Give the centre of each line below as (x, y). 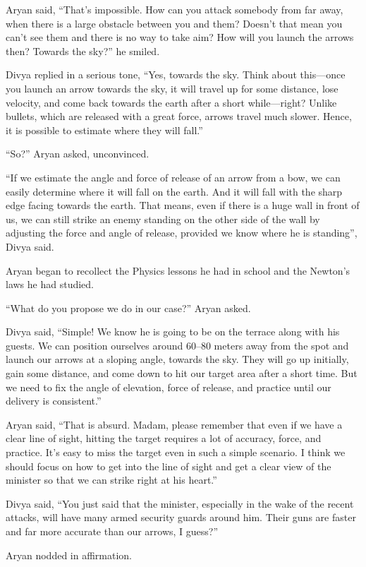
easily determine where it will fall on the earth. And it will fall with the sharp (174, 191)
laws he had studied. (50, 284)
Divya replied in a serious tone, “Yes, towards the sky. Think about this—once (176, 74)
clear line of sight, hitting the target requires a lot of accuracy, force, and (164, 438)
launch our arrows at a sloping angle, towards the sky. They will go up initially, (177, 359)
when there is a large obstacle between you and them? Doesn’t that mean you (174, 23)
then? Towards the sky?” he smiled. (83, 50)
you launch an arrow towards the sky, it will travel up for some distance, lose (172, 88)
